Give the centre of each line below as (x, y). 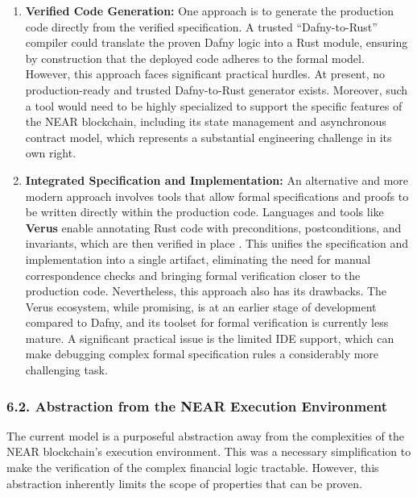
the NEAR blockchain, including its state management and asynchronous (206, 121)
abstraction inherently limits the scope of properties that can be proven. (184, 483)
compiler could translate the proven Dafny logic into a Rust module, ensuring (217, 42)
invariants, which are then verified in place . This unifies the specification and (217, 243)
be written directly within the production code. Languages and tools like (204, 212)
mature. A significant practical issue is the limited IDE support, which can (210, 338)
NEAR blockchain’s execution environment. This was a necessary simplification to (209, 451)
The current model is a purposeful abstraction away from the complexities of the (205, 435)
